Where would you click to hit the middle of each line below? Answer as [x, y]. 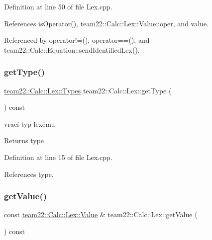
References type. [29, 174]
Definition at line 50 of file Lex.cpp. [58, 6]
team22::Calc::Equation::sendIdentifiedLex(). [72, 49]
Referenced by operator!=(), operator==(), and [77, 40]
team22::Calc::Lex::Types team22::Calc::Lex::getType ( [88, 90]
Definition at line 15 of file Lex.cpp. [58, 157]
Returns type [24, 140]
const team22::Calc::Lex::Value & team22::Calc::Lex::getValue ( [101, 214]
